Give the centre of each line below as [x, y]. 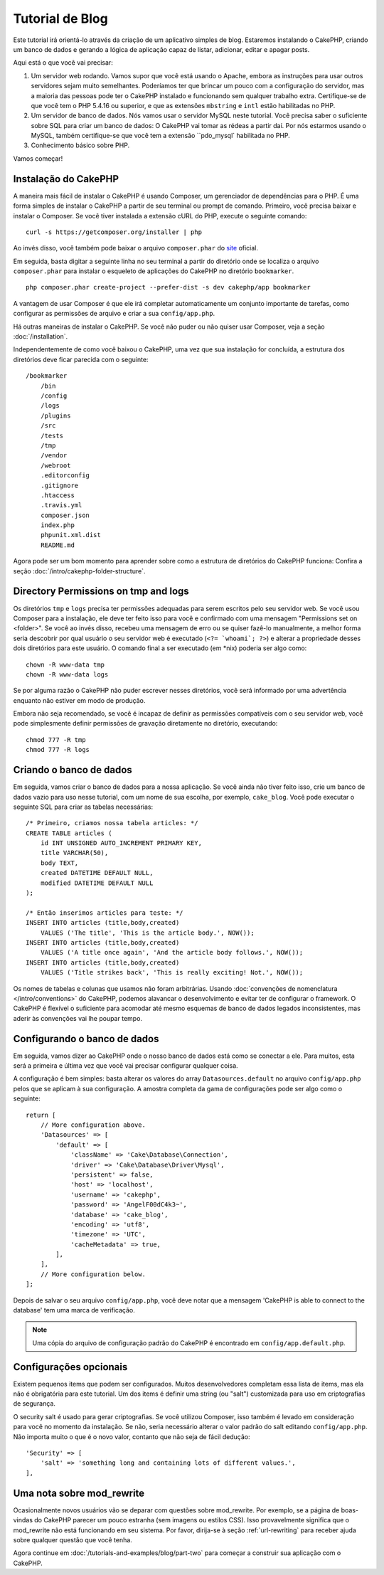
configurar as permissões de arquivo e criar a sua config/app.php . [114, 314]
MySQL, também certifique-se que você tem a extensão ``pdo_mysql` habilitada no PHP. [161, 136]
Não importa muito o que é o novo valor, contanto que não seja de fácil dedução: [132, 1436]
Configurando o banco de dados [86, 1039]
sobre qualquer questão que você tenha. [73, 1539]
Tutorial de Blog [60, 18]
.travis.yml [61, 505]
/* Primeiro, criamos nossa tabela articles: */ [112, 823]
